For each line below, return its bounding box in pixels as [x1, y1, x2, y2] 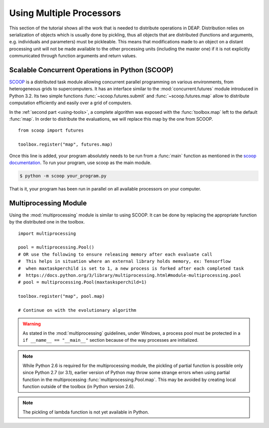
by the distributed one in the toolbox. [9, 219, 85, 225]
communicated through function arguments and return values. [9, 53, 137, 59]
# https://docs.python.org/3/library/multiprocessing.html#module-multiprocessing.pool [18, 272, 242, 278]
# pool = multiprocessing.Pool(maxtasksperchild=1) [18, 279, 147, 285]
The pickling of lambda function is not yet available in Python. [22, 409, 149, 415]
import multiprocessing [18, 230, 76, 236]
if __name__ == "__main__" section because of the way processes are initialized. [22, 337, 199, 343]
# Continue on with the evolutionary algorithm [18, 307, 136, 313]
